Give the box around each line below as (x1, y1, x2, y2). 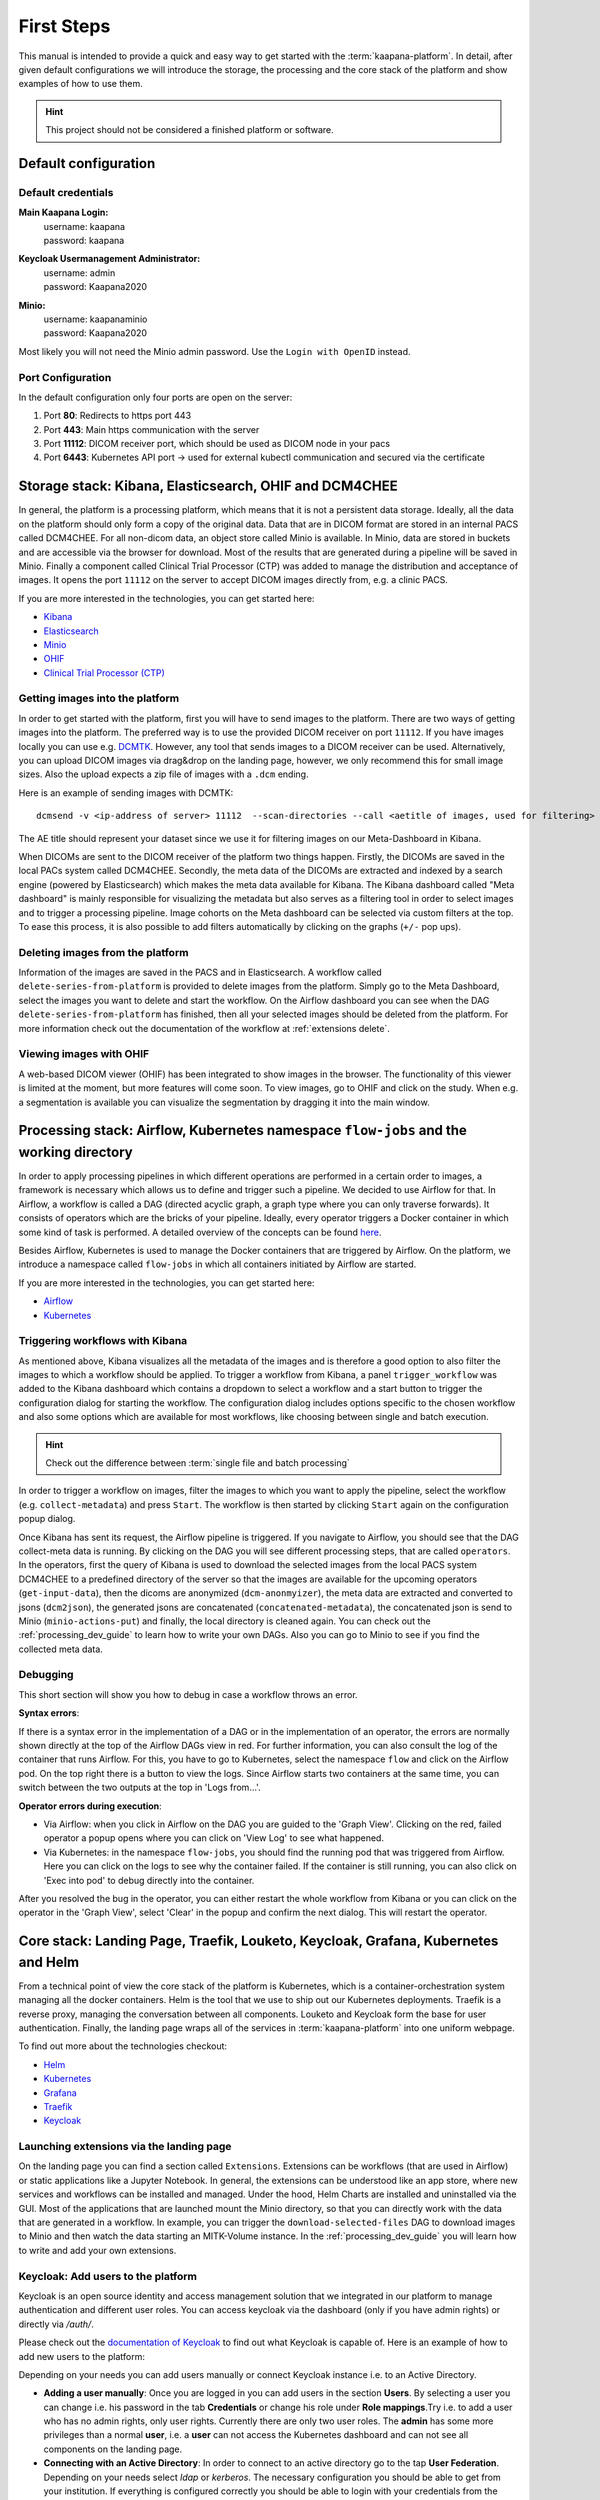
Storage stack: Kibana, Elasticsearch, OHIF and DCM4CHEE (18, 478, 399, 495)
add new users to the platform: (18, 2350, 145, 2362)
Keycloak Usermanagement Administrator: (18, 253, 201, 265)
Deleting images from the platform (18, 945, 189, 959)
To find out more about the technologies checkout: (18, 2040, 228, 2052)
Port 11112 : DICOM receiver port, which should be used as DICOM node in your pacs (43, 438, 390, 450)
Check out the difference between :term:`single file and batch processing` (45, 1457, 350, 1469)
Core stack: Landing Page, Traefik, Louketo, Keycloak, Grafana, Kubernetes (18, 1933, 499, 1950)
